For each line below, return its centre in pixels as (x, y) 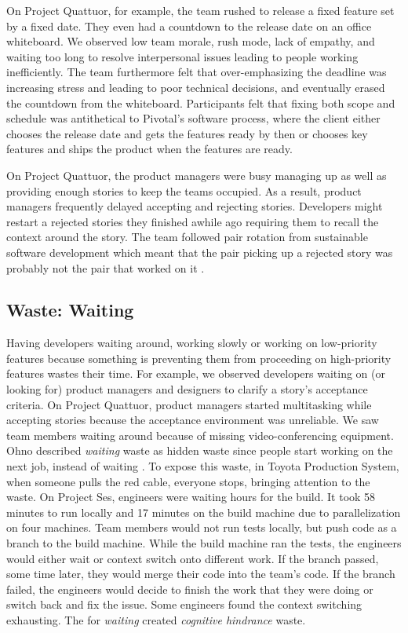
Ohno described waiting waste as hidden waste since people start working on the (200, 450)
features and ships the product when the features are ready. (149, 149)
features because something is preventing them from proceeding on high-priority (199, 358)
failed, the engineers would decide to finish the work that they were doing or (190, 589)
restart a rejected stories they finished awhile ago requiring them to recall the (193, 221)
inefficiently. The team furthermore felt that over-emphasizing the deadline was (197, 72)
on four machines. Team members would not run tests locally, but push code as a (202, 527)
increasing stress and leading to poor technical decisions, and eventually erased (196, 87)
